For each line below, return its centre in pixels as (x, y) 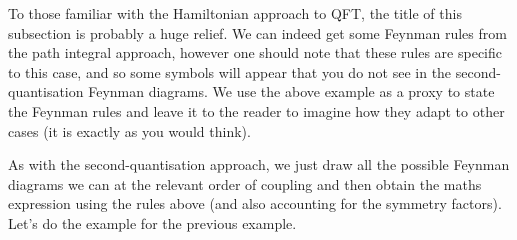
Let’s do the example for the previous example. (152, 222)
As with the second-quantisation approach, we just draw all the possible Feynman (259, 164)
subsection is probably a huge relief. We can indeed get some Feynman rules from (257, 32)
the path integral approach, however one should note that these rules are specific (255, 52)
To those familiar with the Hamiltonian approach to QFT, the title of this (235, 13)
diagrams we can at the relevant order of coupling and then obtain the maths (245, 183)
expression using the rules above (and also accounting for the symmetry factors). (255, 203)
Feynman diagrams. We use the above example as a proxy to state (291, 91)
